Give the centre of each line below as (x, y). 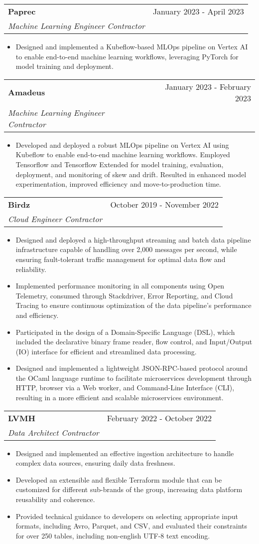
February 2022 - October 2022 (159, 418)
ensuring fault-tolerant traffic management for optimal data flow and (121, 259)
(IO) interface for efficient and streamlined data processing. (106, 351)
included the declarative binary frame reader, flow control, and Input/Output (134, 342)
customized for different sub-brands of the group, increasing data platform (129, 489)
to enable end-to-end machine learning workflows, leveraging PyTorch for (127, 56)
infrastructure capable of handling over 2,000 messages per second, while (126, 249)
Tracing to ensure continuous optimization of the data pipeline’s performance (133, 305)
